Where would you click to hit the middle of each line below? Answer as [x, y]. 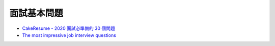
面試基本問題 [36, 13]
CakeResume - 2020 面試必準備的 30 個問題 [69, 28]
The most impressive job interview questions [69, 35]
